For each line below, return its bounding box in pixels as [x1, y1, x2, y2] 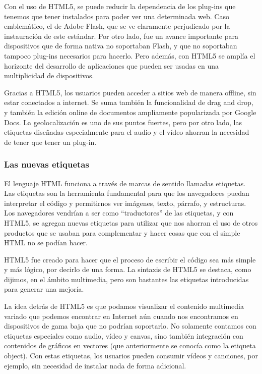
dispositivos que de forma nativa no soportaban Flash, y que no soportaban [4, 40, 237, 51]
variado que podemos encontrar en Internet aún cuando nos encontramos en [4, 310, 238, 321]
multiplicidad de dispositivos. [4, 70, 94, 81]
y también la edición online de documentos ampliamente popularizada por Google [4, 106, 256, 117]
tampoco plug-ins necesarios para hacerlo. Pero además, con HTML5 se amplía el [4, 50, 255, 61]
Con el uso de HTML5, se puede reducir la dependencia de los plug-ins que [4, 1, 236, 11]
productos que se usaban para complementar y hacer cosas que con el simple [4, 227, 240, 238]
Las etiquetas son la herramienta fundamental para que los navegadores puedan [4, 188, 249, 198]
